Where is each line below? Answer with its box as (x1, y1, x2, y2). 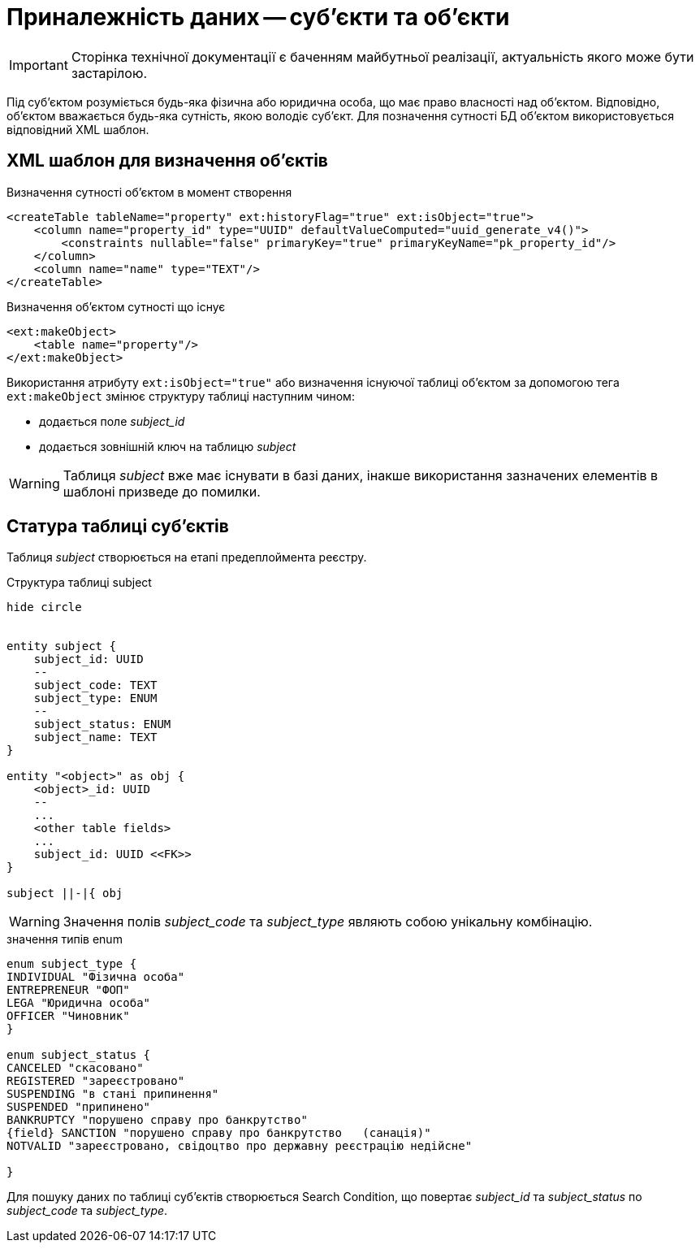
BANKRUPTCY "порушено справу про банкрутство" (6, 1113, 308, 1127)
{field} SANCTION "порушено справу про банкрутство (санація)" (6, 1126, 431, 1140)
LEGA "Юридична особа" (6, 996, 151, 1010)
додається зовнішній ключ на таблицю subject (39, 439, 296, 453)
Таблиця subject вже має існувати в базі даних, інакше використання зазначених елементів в (63, 466, 659, 484)
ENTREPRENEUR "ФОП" (6, 983, 130, 997)
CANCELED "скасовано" (6, 1061, 144, 1075)
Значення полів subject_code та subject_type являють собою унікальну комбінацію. (63, 913, 593, 930)
